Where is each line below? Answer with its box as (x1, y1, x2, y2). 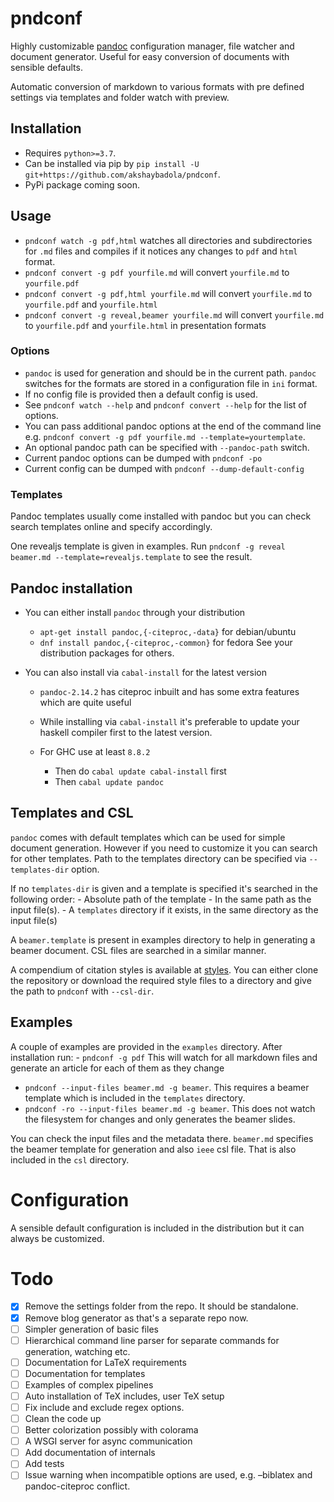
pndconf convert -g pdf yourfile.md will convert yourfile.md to (24, 266, 290, 278)
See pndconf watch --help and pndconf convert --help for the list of (24, 398, 307, 411)
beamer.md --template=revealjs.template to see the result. (10, 551, 253, 563)
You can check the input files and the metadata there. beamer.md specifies (10, 1132, 314, 1144)
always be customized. (10, 1232, 105, 1244)
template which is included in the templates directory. (24, 1092, 246, 1104)
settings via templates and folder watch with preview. (10, 91, 230, 103)
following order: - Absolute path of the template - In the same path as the (10, 893, 312, 905)
